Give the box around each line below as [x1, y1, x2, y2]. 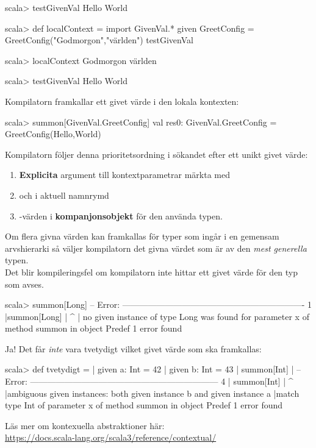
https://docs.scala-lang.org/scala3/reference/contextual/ [5, 431, 217, 444]
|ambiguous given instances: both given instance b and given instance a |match [5, 386, 300, 399]
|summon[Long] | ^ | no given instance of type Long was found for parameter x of [5, 310, 309, 322]
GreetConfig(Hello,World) [5, 127, 101, 140]
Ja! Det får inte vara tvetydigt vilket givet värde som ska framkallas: [5, 342, 262, 355]
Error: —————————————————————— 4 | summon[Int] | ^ [5, 375, 293, 388]
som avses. [5, 277, 44, 290]
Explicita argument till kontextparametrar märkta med [19, 168, 231, 181]
